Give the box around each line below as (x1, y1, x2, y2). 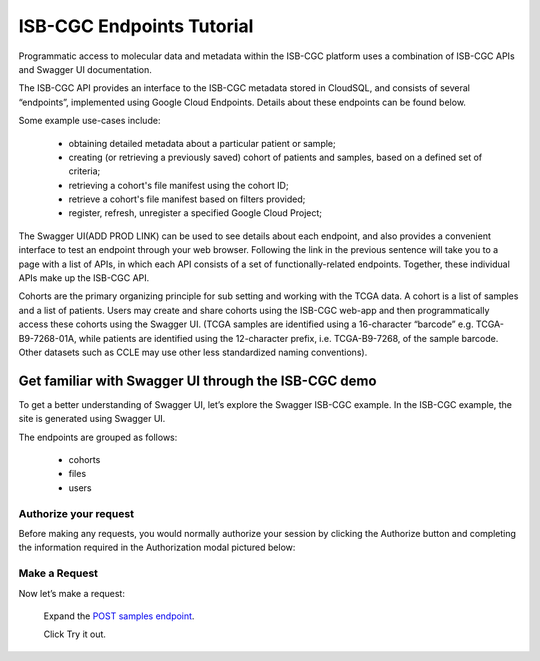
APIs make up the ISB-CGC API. (18, 272, 150, 284)
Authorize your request (18, 506, 135, 520)
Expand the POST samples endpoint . (43, 610, 195, 622)
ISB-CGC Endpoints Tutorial (18, 15, 254, 37)
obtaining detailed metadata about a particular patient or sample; (68, 137, 336, 149)
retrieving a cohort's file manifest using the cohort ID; (68, 179, 289, 191)
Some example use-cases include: (18, 115, 161, 127)
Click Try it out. (43, 628, 107, 640)
